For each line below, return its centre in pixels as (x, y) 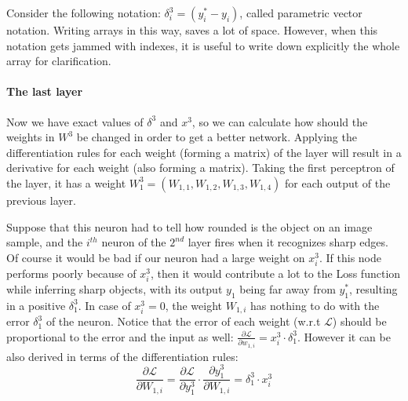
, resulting (373, 289)
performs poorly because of (71, 273)
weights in (31, 137)
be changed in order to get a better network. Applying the (217, 137)
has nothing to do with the (315, 305)
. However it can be (344, 336)
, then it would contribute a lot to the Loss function (275, 273)
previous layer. (41, 200)
